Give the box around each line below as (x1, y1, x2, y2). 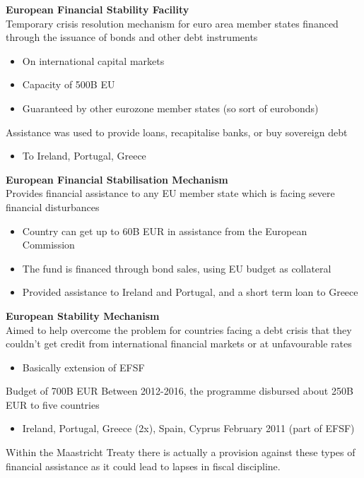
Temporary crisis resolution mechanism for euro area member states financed (6, 16, 339, 30)
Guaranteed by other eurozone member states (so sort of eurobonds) (22, 100, 319, 115)
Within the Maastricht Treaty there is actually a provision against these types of (6, 445, 356, 460)
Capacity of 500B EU (22, 77, 115, 92)
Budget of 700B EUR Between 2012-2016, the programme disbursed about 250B (6, 383, 353, 398)
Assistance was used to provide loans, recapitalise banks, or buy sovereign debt (6, 124, 348, 139)
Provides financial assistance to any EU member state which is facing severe (6, 186, 335, 201)
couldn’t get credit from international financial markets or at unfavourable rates (6, 336, 352, 351)
